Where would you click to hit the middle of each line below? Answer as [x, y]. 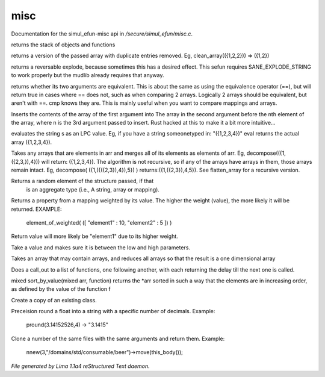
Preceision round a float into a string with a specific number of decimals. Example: [113, 311]
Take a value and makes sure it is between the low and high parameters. [101, 248]
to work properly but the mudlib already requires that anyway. [88, 75]
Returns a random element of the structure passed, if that [82, 181]
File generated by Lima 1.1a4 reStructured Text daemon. [80, 366]
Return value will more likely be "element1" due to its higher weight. [95, 236]
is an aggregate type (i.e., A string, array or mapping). [93, 189]
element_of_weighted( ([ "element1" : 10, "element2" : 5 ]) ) [99, 222]
